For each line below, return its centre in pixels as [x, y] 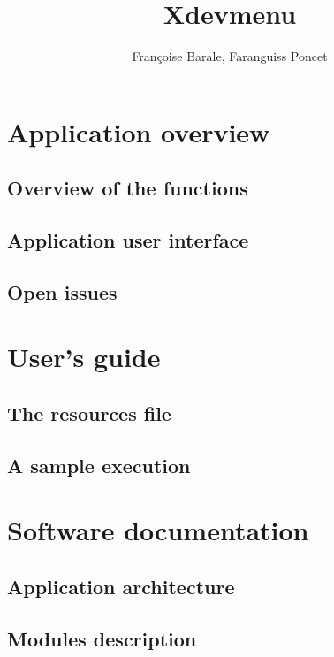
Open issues [62, 291]
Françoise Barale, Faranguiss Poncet [230, 56]
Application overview [139, 131]
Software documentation [158, 530]
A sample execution [99, 465]
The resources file [89, 413]
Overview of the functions [128, 188]
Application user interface [128, 240]
